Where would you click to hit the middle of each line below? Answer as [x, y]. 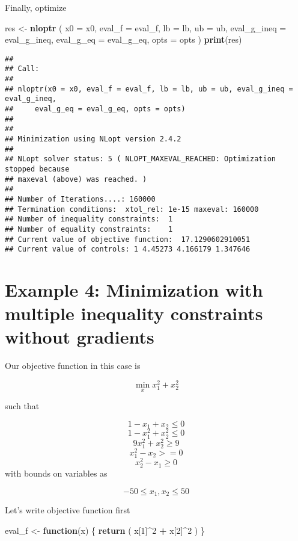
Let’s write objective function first [68, 510]
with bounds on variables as [56, 473]
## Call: [22, 69]
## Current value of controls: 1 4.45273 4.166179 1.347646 [128, 249]
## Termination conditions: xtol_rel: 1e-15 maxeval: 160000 [132, 209]
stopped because [37, 169]
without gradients [80, 337]
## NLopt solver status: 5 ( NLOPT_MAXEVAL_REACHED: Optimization [141, 159]
